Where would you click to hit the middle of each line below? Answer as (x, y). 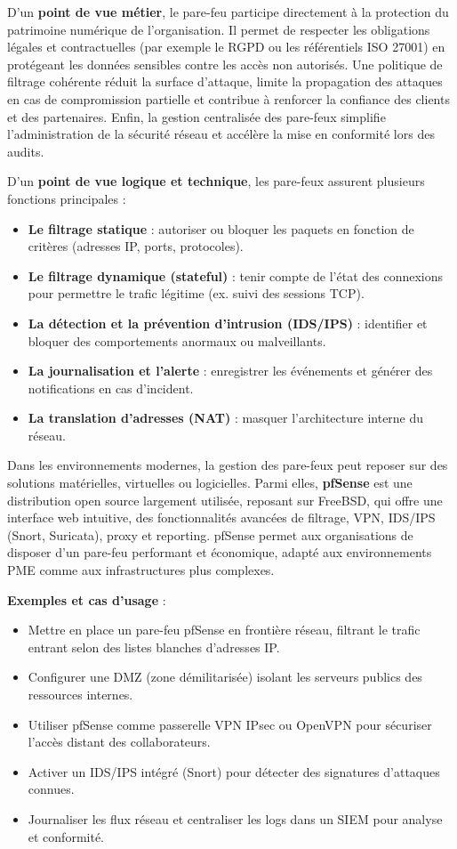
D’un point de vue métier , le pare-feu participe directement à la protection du (228, 12)
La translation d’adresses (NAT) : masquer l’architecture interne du (226, 418)
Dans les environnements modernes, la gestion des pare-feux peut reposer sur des (228, 465)
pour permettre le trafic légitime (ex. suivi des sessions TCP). (196, 293)
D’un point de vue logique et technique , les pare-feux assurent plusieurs (216, 181)
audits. (26, 151)
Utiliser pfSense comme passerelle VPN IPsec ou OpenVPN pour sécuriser (230, 724)
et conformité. (66, 836)
